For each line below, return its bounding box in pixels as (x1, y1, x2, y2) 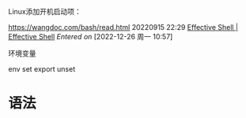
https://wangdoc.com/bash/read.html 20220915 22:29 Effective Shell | (8, 23, 239, 31)
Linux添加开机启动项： (8, 7, 81, 16)
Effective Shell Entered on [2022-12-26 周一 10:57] (8, 32, 173, 41)
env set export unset (8, 65, 76, 73)
